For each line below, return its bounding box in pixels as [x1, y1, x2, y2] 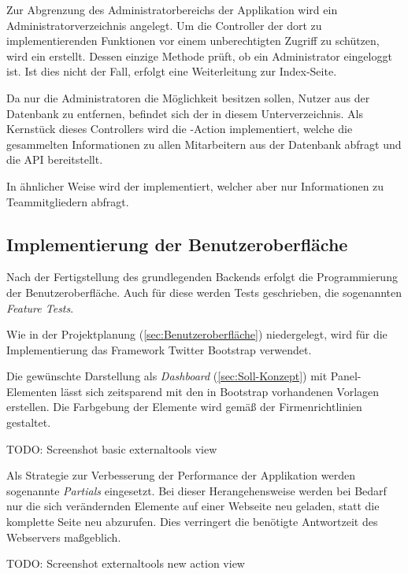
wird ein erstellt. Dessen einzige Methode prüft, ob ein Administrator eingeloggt [6, 47, 392, 64]
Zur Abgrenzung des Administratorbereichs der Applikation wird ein [6, 2, 338, 17]
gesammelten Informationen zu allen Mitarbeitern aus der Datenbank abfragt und [6, 135, 402, 152]
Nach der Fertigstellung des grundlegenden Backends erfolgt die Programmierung [6, 268, 398, 285]
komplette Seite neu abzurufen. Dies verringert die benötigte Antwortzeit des [6, 513, 378, 530]
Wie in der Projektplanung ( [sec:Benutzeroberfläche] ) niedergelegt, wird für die [6, 326, 388, 343]
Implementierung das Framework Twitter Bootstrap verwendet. [6, 341, 312, 357]
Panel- [330, 368, 362, 384]
